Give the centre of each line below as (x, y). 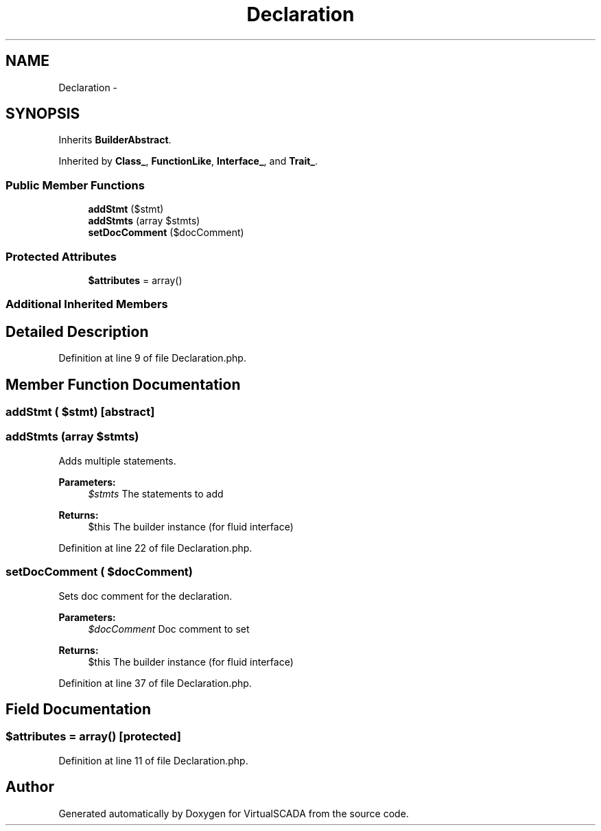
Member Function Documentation (123, 384)
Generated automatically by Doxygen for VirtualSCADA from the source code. (234, 813)
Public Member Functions (75, 185)
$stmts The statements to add (156, 493)
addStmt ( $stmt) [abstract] (80, 412)
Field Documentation (78, 709)
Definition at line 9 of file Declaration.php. (152, 358)
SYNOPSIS (43, 114)
